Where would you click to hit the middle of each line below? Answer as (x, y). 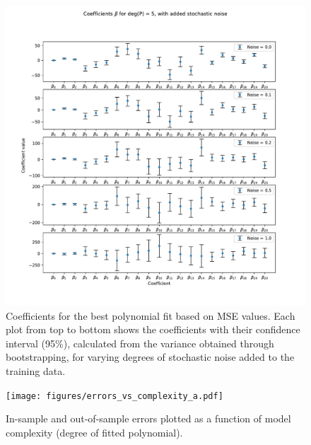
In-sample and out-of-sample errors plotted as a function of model (148, 418)
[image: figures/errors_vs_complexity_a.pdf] (115, 396)
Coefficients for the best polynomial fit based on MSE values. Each (151, 315)
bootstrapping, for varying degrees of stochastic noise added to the (150, 357)
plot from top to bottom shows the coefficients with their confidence (153, 329)
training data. (36, 370)
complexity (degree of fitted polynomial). (94, 432)
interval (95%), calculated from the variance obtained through (140, 343)
